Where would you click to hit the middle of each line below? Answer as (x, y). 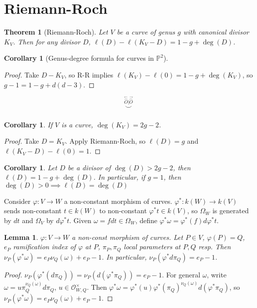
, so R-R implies (89, 74)
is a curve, (77, 124)
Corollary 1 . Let (31, 167)
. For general (181, 274)
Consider (17, 201)
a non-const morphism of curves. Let (128, 237)
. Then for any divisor (47, 41)
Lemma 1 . (21, 237)
